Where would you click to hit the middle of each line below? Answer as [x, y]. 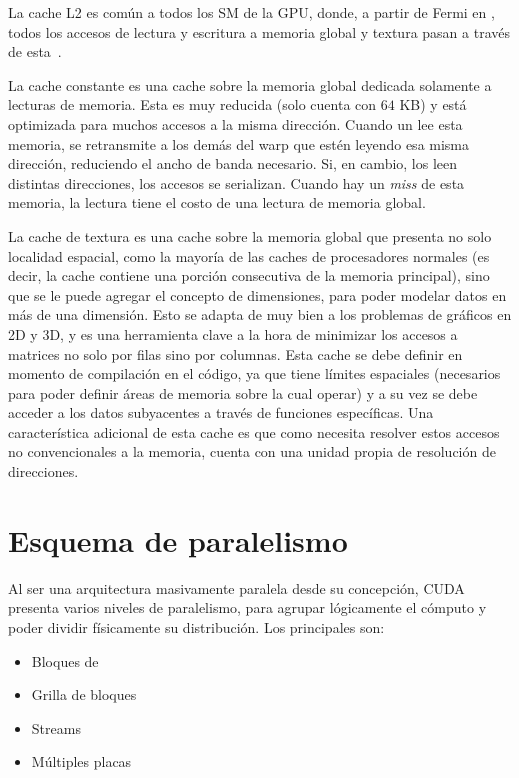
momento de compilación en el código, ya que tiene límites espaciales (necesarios [254, 373]
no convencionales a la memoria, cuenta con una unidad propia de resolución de [252, 451]
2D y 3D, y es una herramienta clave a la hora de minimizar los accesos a [233, 333]
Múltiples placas [81, 761]
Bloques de [65, 660]
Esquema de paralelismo [178, 539]
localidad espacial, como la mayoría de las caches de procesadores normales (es [249, 255]
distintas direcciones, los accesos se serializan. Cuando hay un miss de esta [236, 182]
